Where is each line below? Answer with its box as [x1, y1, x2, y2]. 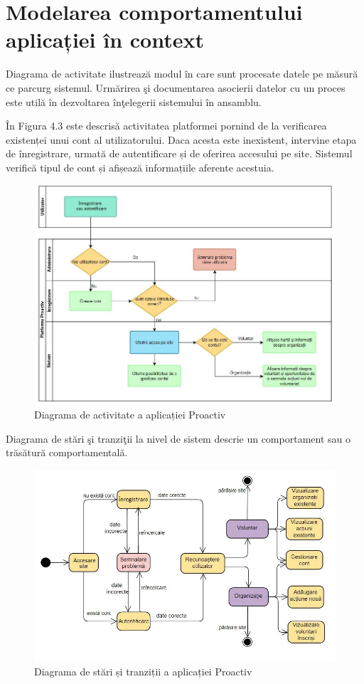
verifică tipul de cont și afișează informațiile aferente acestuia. [6, 159, 274, 174]
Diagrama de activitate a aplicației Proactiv [34, 407, 226, 422]
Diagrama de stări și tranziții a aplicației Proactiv [34, 664, 252, 679]
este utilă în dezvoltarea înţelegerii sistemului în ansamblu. [6, 94, 262, 109]
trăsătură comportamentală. [6, 445, 128, 460]
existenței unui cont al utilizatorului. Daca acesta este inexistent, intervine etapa [6, 132, 357, 147]
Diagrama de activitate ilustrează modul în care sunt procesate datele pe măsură [6, 66, 358, 81]
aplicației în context [6, 25, 204, 54]
